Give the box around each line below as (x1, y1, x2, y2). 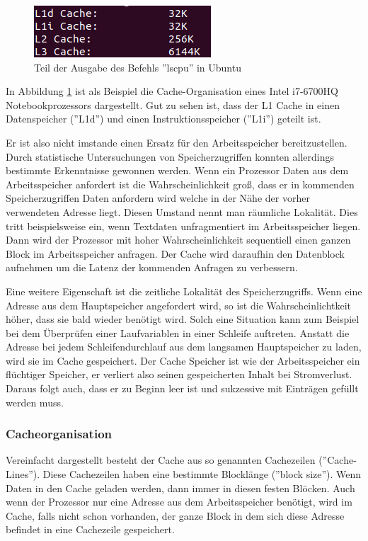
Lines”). (6, 467, 40, 482)
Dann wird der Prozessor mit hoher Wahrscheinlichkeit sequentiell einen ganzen (6, 232, 351, 247)
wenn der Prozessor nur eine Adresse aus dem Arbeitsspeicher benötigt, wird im (6, 494, 352, 509)
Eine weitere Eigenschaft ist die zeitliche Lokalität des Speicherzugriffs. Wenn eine (6, 283, 362, 298)
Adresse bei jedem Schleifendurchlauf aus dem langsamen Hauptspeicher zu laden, (6, 339, 362, 354)
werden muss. (6, 394, 64, 409)
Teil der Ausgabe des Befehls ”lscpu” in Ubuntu (34, 59, 241, 74)
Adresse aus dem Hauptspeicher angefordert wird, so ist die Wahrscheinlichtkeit (6, 297, 352, 312)
